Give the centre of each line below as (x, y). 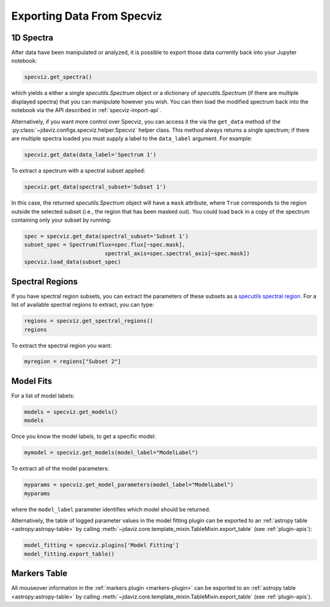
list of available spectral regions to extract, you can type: (83, 305)
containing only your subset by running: (61, 220)
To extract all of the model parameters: (60, 469)
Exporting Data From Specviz (87, 16)
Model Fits (32, 381)
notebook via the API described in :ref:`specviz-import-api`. (86, 110)
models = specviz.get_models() (71, 412)
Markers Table (39, 574)
